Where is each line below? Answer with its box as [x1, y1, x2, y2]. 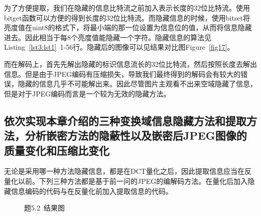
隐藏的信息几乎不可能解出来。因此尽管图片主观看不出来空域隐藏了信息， [18, 78, 257, 89]
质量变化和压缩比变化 [4, 142, 109, 158]
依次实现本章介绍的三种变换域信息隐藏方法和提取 [4, 113, 246, 128]
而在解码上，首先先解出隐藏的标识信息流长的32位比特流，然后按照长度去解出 [4, 58, 257, 69]
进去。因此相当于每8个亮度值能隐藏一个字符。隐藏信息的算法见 [4, 32, 211, 42]
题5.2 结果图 [24, 202, 65, 213]
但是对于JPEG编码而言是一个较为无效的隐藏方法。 [4, 88, 171, 98]
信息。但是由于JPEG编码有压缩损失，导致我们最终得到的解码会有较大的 [4, 68, 241, 79]
